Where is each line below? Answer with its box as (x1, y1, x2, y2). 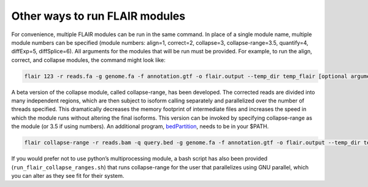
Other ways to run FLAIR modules (11, 9, 186, 23)
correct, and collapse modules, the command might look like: (11, 56, 166, 64)
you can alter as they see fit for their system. (11, 172, 125, 179)
